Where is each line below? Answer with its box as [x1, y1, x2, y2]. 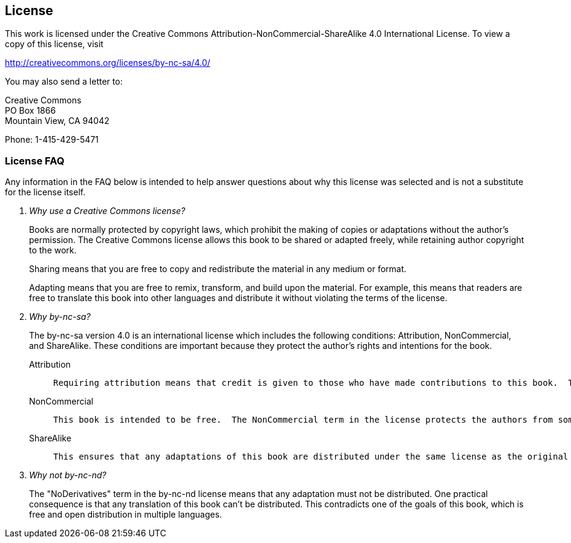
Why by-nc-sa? [29, 311, 91, 322]
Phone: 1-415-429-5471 [5, 134, 99, 145]
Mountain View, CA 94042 [5, 115, 109, 126]
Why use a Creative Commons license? [29, 206, 186, 216]
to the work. [29, 245, 77, 256]
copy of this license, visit [5, 39, 103, 50]
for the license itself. [5, 187, 86, 198]
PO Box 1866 [5, 105, 56, 116]
